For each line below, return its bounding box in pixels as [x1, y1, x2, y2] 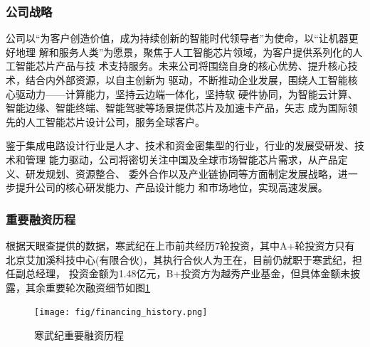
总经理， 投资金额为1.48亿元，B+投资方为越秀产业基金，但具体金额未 [25, 266, 351, 281]
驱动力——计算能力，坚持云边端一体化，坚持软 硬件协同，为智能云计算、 [15, 86, 358, 101]
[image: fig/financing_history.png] [34, 307, 208, 318]
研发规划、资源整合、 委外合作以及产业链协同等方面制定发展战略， [25, 166, 338, 181]
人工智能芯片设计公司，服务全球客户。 [25, 114, 205, 129]
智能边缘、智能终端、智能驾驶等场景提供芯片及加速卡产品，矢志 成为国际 [6, 100, 348, 115]
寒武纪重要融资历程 [34, 328, 124, 342]
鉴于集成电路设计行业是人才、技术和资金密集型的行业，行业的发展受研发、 [6, 138, 354, 153]
